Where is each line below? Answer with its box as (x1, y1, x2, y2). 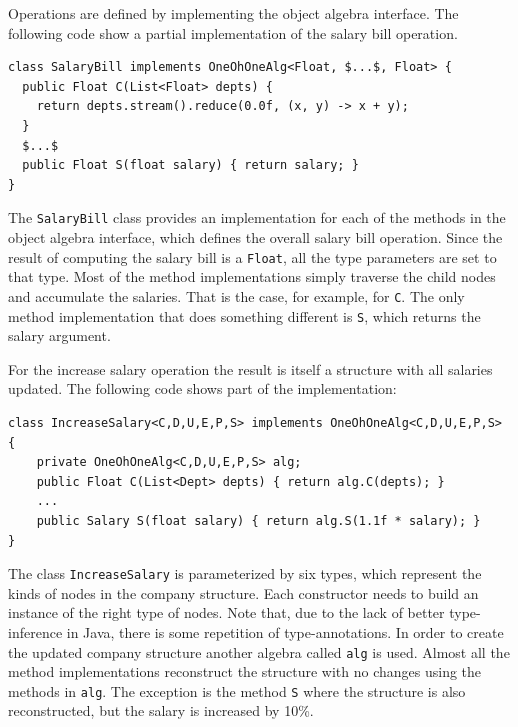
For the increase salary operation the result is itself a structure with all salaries (8, 358, 493, 379)
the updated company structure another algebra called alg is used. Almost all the (8, 641, 510, 662)
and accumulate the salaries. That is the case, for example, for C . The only (8, 285, 465, 306)
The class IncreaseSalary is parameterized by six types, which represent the (8, 563, 482, 584)
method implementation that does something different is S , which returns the (8, 305, 481, 326)
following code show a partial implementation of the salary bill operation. (8, 22, 458, 43)
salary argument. (8, 325, 111, 346)
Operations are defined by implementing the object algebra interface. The (8, 3, 459, 23)
